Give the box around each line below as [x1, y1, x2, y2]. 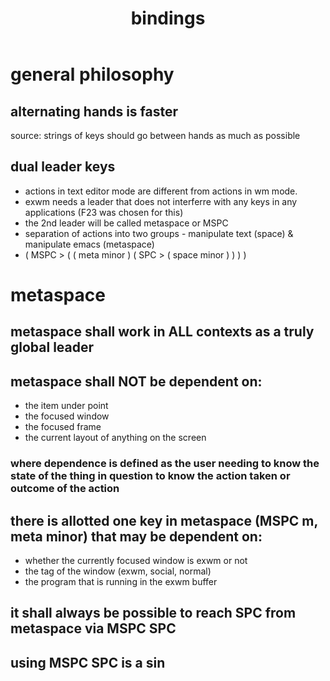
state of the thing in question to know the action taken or [10, 469, 291, 483]
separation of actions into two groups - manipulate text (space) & [24, 227, 294, 239]
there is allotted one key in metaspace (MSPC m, [10, 512, 318, 529]
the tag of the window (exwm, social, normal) [24, 565, 212, 577]
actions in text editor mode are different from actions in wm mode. [24, 185, 298, 197]
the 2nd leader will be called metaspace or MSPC [24, 217, 229, 229]
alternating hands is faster [10, 103, 179, 120]
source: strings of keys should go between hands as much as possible [10, 130, 301, 141]
